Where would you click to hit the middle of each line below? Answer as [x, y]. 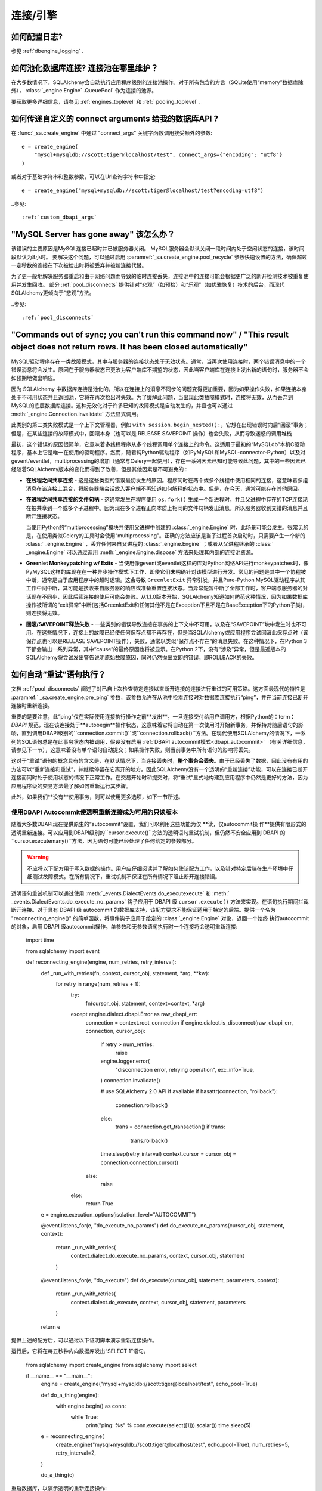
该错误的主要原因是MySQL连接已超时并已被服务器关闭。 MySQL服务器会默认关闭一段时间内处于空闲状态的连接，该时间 [158, 249]
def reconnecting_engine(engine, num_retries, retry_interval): [101, 962]
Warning [38, 857]
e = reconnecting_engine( [72, 1436]
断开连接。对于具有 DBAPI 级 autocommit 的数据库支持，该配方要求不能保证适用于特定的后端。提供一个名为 [143, 910]
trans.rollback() [149, 1140]
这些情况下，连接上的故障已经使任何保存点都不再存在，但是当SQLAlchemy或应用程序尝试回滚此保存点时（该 [175, 633]
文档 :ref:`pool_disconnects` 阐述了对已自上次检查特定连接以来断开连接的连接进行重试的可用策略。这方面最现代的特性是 [158, 689]
